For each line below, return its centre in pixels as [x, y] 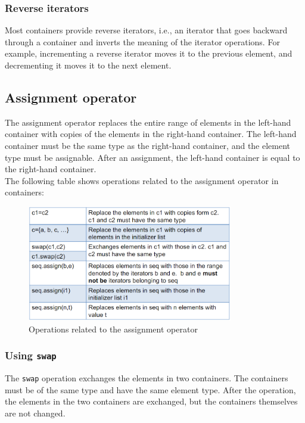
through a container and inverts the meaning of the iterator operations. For [142, 41]
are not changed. [35, 413]
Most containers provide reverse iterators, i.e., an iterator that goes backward [146, 30]
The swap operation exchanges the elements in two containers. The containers [147, 378]
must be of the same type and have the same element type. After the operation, [150, 389]
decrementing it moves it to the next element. [88, 65]
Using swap [31, 355]
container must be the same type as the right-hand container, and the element [148, 145]
